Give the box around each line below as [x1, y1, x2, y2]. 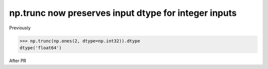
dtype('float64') [19, 45, 62, 51]
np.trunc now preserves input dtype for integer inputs [9, 7, 237, 18]
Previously [9, 25, 31, 31]
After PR [9, 58, 27, 64]
